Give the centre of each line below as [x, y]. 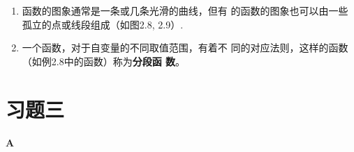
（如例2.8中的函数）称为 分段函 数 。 [104, 61]
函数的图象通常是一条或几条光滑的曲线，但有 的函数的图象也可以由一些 [185, 10]
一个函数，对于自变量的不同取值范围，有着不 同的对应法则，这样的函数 [185, 48]
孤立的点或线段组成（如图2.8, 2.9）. [103, 24]
